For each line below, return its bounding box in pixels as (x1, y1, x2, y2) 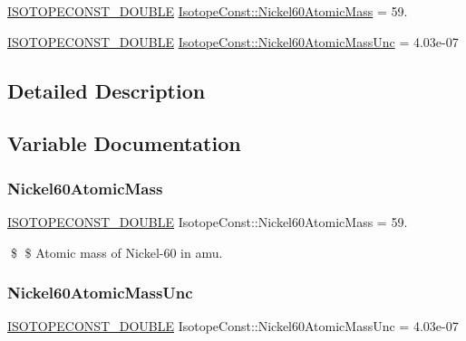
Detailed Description (7, 76, 206, 104)
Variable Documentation (7, 129, 241, 157)
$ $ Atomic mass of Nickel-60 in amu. (10, 242, 223, 261)
